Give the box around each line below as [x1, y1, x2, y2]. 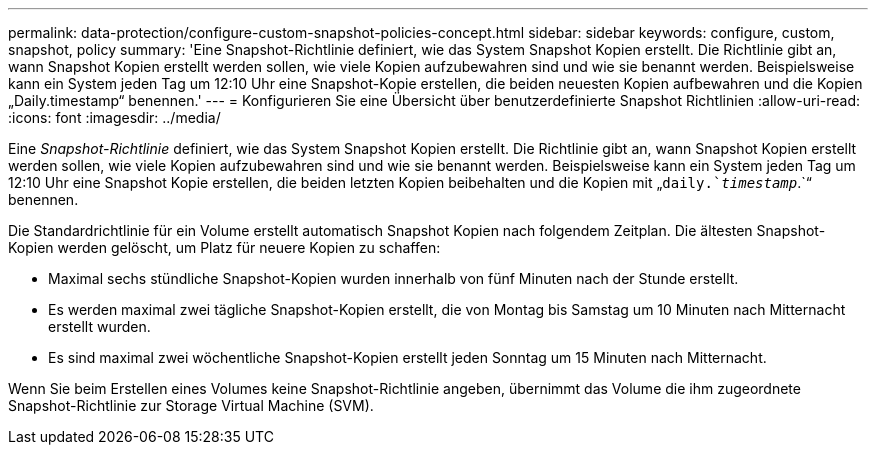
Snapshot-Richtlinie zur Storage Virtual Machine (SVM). [8, 397, 374, 414]
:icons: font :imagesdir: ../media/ [8, 109, 221, 126]
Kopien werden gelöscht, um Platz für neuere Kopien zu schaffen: [8, 239, 441, 256]
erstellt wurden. [48, 318, 151, 335]
